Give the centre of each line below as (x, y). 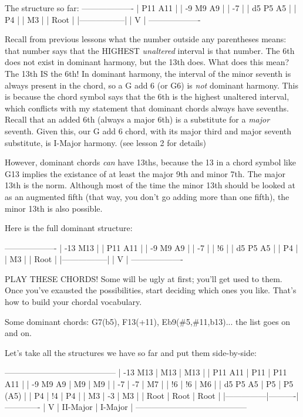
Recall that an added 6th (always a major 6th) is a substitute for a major (137, 119)
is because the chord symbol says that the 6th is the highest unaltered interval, (147, 96)
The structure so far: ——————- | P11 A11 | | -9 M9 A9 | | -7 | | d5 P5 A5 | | (151, 8)
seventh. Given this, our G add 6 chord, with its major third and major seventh (148, 130)
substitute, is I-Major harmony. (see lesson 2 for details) (105, 142)
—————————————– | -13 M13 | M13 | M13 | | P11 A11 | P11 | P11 (146, 372)
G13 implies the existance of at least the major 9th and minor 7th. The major (145, 173)
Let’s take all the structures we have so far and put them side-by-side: (131, 352)
